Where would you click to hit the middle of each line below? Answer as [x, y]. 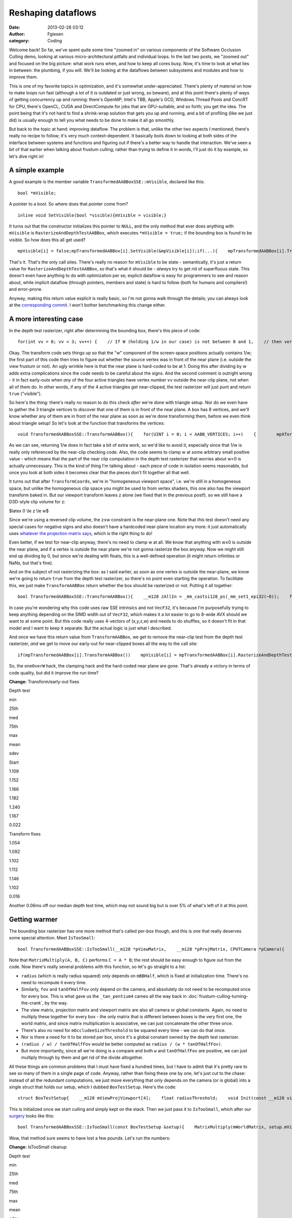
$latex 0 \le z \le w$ [29, 511]
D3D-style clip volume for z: [37, 502]
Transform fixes [25, 834]
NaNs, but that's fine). [31, 563]
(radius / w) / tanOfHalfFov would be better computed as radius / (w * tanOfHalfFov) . [122, 1044]
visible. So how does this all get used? [47, 240]
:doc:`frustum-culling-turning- [218, 996]
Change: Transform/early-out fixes [44, 682]
